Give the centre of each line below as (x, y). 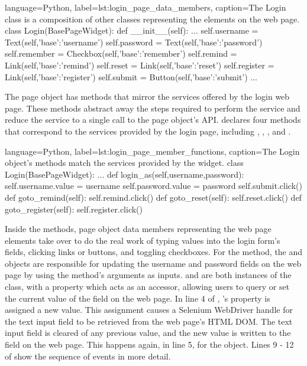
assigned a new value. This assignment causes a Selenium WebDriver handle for (149, 310)
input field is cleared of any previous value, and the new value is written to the (148, 333)
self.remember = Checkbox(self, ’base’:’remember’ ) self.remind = (121, 53)
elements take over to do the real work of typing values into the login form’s (143, 240)
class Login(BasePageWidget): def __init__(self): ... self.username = (132, 30)
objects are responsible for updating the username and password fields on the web (153, 263)
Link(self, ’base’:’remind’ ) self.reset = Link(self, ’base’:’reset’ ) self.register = (140, 65)
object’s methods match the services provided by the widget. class (124, 163)
